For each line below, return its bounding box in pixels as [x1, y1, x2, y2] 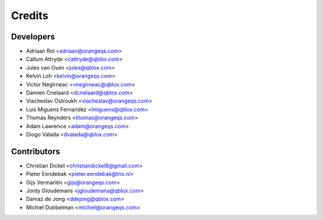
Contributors [11, 146, 60, 156]
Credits [11, 9, 49, 22]
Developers [11, 32, 55, 42]
